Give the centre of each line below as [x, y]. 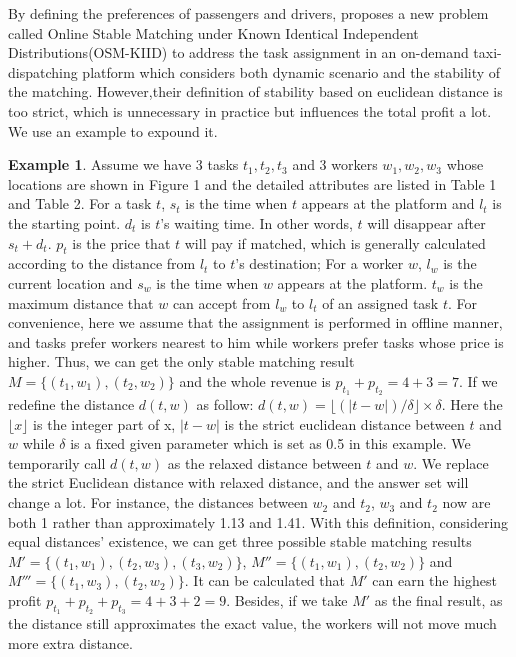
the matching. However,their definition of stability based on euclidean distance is [255, 91]
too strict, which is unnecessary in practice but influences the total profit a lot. [250, 110]
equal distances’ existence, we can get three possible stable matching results [240, 541]
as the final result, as [438, 600]
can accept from [221, 302]
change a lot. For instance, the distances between [158, 502]
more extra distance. [70, 642]
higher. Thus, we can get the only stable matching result [181, 361]
